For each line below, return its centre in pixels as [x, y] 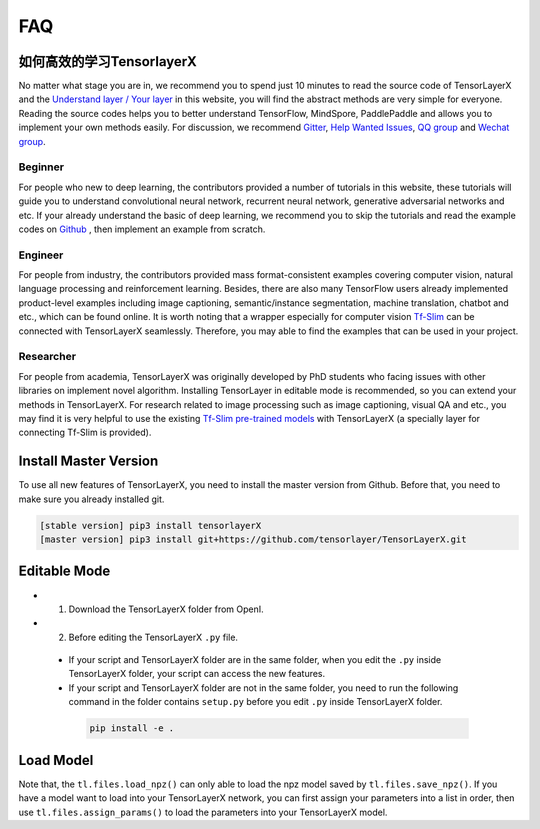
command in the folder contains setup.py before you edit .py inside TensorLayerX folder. [255, 702]
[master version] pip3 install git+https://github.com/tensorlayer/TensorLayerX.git [253, 539]
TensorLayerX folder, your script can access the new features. [197, 674]
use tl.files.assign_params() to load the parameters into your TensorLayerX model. [203, 812]
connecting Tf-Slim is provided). [85, 432]
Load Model [56, 760]
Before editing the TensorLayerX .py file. [153, 637]
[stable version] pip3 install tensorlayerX [150, 525]
